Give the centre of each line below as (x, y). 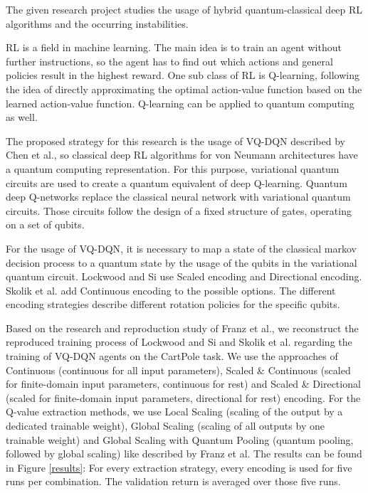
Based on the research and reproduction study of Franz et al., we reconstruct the (182, 328)
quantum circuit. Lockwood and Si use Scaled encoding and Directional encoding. (184, 276)
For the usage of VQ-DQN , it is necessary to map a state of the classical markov (181, 248)
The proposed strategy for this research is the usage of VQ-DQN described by (175, 141)
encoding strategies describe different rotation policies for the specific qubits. (173, 304)
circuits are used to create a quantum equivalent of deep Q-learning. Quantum (177, 182)
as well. (22, 117)
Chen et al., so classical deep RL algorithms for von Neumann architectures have (182, 155)
